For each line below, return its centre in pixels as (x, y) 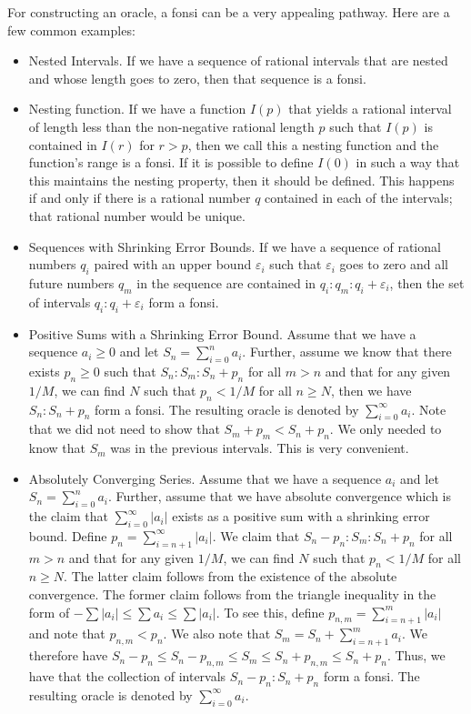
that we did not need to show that (124, 429)
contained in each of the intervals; (359, 198)
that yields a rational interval (370, 109)
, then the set (427, 282)
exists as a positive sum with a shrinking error (301, 516)
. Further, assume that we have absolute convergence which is (280, 496)
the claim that (68, 516)
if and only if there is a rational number (140, 198)
